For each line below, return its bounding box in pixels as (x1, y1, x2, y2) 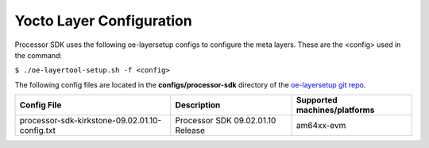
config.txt (19, 125, 56, 136)
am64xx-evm (296, 120, 346, 131)
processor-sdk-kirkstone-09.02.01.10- (19, 115, 162, 127)
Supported (296, 95, 338, 106)
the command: (14, 50, 63, 60)
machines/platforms (296, 104, 375, 115)
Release (175, 125, 206, 136)
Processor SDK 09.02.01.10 (175, 115, 276, 127)
